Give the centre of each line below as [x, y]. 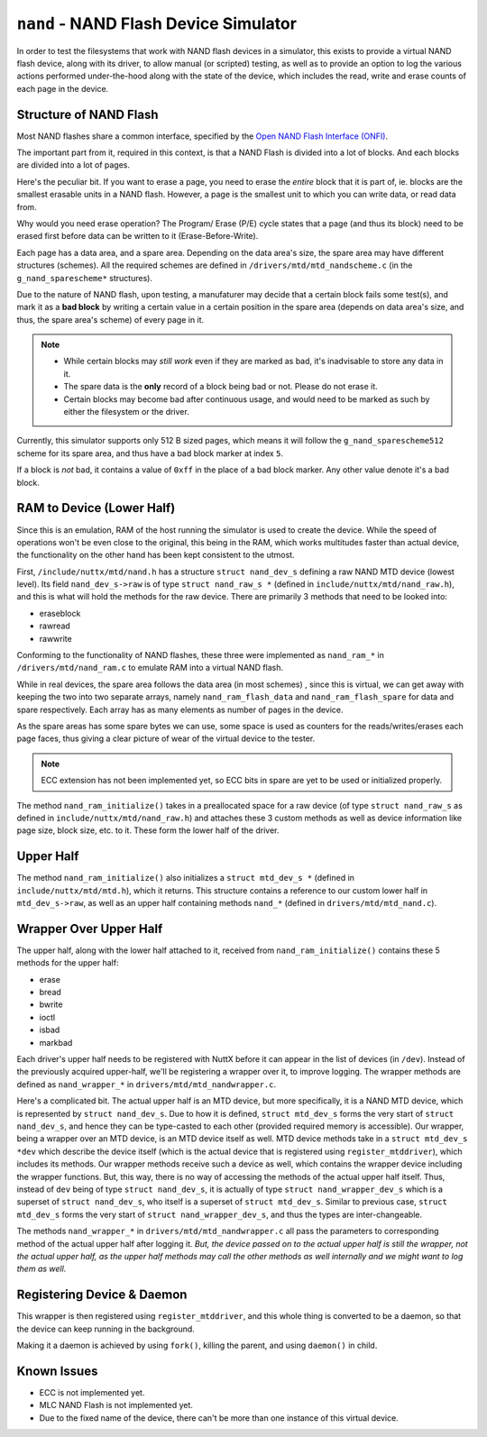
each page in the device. [63, 88]
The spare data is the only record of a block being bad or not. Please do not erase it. [221, 387]
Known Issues [57, 1371]
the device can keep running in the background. [106, 1329]
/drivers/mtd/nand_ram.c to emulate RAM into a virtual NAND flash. [150, 668]
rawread [55, 626]
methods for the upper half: [68, 963]
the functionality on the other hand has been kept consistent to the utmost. [156, 555]
